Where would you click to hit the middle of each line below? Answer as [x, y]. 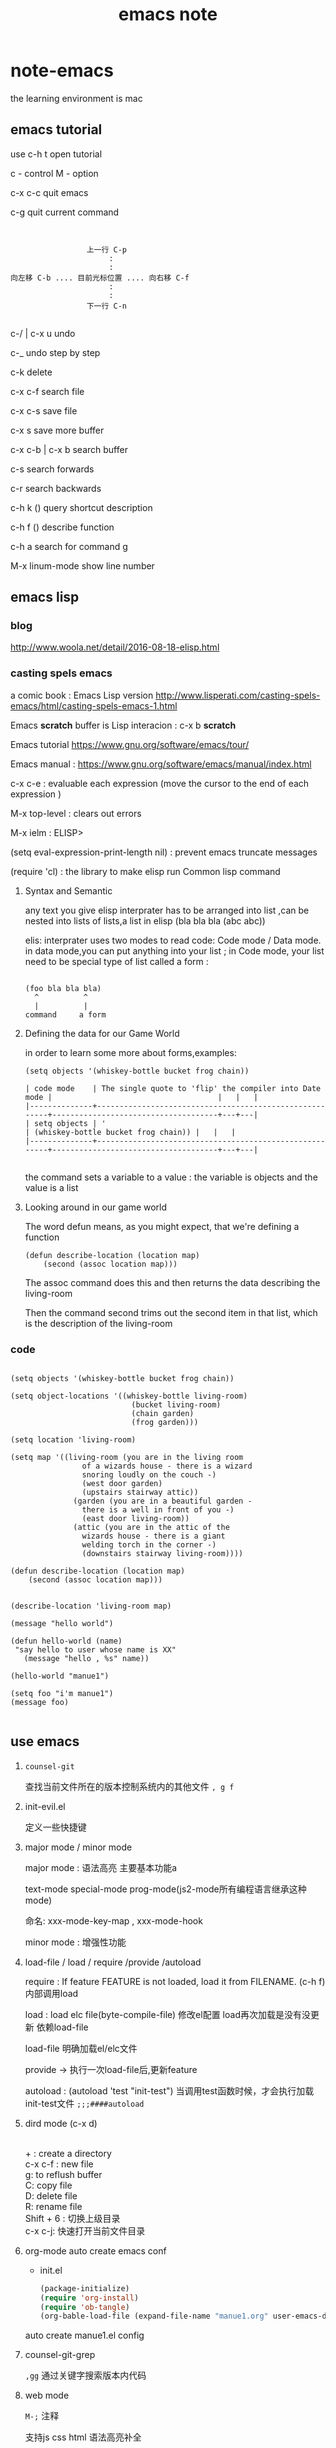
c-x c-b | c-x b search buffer [69, 449]
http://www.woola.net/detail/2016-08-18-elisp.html [115, 647]
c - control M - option [54, 173]
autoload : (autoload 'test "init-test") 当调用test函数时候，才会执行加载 [169, 2090]
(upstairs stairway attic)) [140, 1493]
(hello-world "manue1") [60, 1676]
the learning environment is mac [76, 98]
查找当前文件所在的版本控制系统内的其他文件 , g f [129, 1786]
